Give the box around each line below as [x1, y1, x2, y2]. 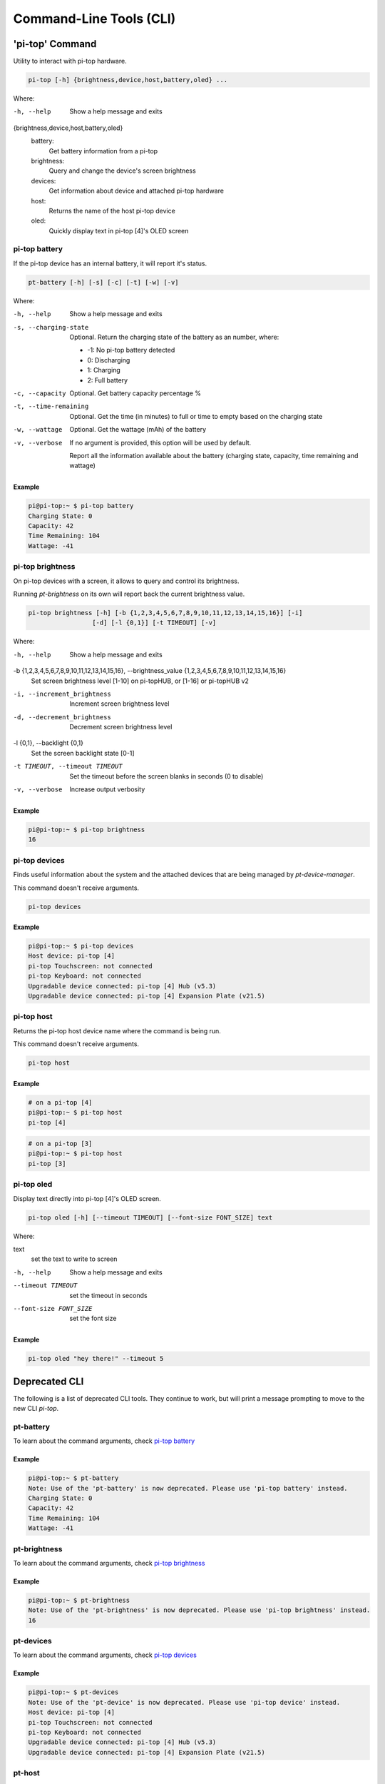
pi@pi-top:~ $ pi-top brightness [28, 826, 145, 833]
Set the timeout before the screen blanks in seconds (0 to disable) [69, 771, 264, 781]
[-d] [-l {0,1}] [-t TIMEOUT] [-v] [91, 619, 217, 627]
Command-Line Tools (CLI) [13, 11, 176, 26]
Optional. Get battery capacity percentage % [69, 389, 202, 397]
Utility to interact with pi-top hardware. [13, 57, 128, 66]
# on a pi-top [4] [28, 1098, 93, 1106]
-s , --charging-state [13, 323, 89, 331]
